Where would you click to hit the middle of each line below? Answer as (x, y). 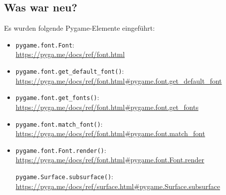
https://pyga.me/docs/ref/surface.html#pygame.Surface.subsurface (118, 186)
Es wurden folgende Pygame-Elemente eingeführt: (79, 28)
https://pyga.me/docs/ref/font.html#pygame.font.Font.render (110, 160)
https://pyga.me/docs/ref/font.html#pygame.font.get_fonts (107, 107)
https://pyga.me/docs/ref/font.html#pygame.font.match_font (110, 133)
